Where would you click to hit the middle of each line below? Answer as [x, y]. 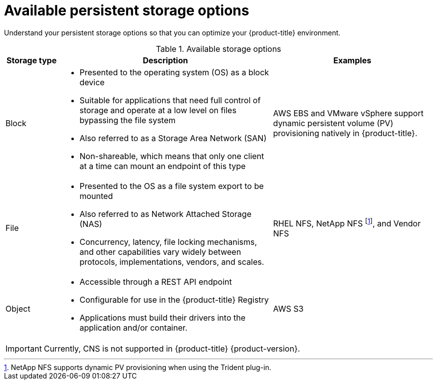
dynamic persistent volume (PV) [333, 123]
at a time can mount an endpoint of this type [163, 166]
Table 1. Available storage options [218, 49]
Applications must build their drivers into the [162, 317]
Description [165, 60]
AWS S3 [288, 308]
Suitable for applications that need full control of [170, 100]
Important [24, 348]
